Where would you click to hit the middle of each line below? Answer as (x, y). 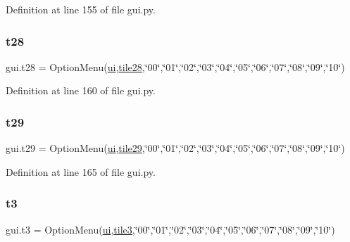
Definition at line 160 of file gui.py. (81, 90)
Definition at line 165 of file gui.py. (81, 171)
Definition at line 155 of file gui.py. (81, 9)
